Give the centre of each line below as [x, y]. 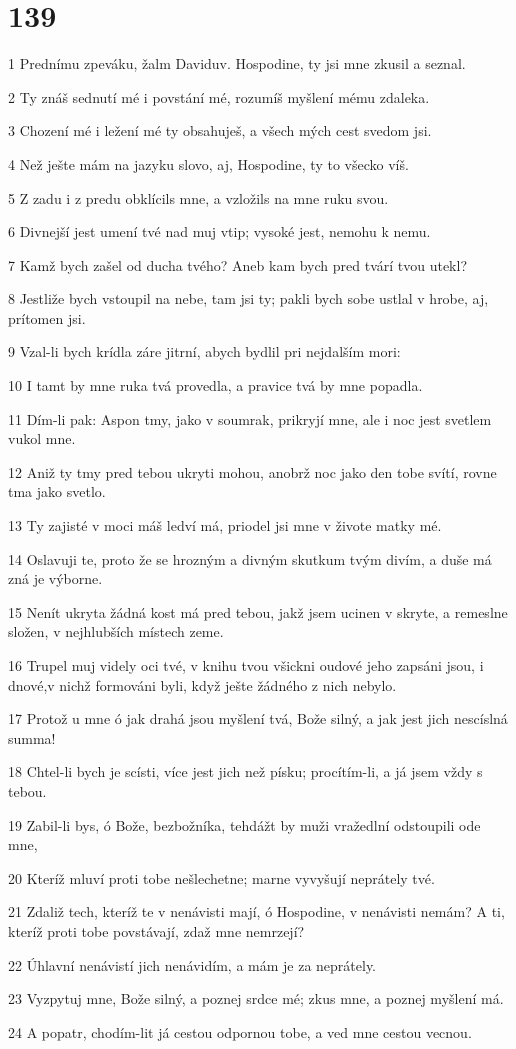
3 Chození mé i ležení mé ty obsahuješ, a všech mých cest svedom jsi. [220, 130]
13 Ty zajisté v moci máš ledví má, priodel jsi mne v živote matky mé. [225, 525]
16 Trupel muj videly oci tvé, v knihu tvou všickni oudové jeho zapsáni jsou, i [246, 665]
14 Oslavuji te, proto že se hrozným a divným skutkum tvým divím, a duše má [250, 558]
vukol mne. [42, 438]
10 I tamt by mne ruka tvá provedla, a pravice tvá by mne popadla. [215, 385]
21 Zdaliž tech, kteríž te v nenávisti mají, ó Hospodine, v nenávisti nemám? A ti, [256, 911]
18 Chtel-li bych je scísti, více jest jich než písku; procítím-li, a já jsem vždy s [245, 771]
